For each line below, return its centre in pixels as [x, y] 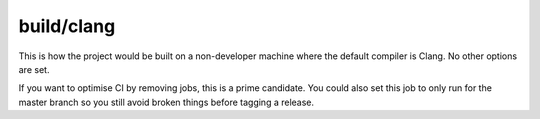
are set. [34, 69]
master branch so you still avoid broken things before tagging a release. [166, 102]
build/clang [67, 26]
